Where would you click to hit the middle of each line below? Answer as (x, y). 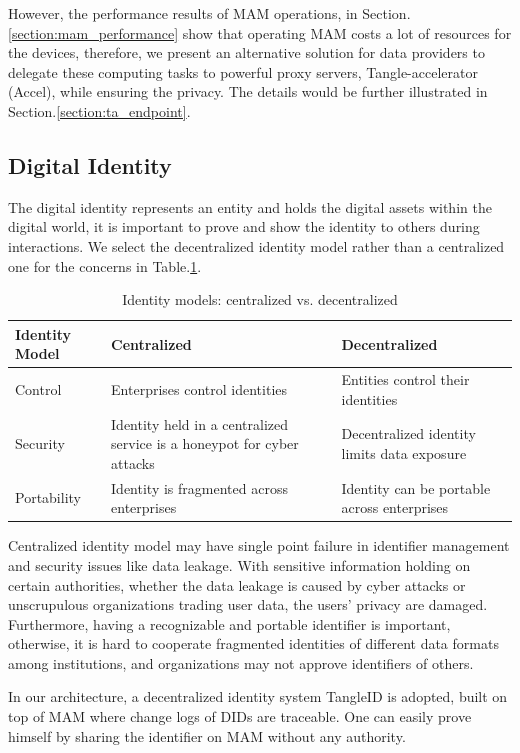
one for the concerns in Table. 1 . (105, 265)
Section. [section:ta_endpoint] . (99, 110)
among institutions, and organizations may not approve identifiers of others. (241, 662)
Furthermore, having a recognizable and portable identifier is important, (229, 623)
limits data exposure (404, 453)
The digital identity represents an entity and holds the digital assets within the (250, 206)
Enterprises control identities (199, 388)
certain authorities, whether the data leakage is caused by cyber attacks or (237, 584)
